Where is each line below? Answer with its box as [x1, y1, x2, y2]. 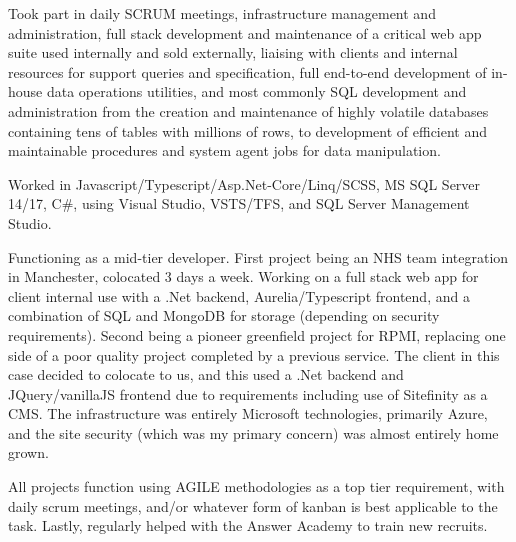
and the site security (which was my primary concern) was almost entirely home [8, 422, 499, 443]
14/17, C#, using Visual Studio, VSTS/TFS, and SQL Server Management [8, 193, 470, 214]
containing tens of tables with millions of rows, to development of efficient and [8, 120, 488, 141]
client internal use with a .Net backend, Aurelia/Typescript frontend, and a [8, 285, 470, 306]
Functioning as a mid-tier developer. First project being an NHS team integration [8, 246, 509, 267]
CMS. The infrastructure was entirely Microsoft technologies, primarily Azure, [8, 403, 488, 424]
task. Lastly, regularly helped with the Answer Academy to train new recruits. [8, 515, 488, 536]
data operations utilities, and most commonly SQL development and [46, 81, 467, 102]
